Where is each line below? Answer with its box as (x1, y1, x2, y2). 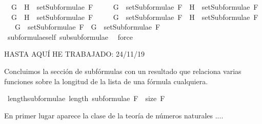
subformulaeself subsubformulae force (7, 31, 133, 42)
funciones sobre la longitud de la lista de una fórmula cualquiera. (4, 76, 208, 86)
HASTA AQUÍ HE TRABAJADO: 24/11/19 (4, 48, 145, 59)
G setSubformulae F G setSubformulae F (14, 21, 160, 32)
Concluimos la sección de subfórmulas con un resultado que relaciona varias (4, 65, 241, 76)
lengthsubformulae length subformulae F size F (7, 93, 165, 104)
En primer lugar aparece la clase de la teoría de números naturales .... (4, 110, 224, 120)
